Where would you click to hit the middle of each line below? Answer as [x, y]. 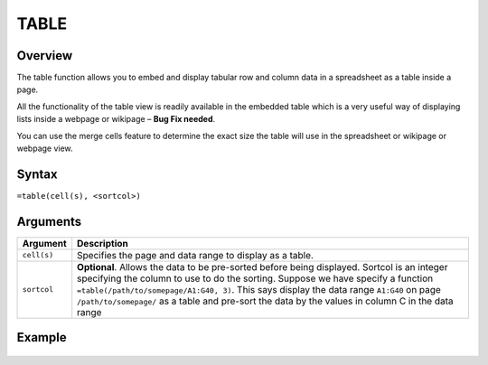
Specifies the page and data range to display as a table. [195, 255]
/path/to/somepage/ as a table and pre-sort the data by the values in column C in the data [265, 301]
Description [103, 243]
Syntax [37, 174]
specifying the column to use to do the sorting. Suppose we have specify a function [255, 278]
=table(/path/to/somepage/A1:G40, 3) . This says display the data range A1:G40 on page [259, 289]
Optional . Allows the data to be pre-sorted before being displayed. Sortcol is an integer [263, 267]
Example [42, 337]
